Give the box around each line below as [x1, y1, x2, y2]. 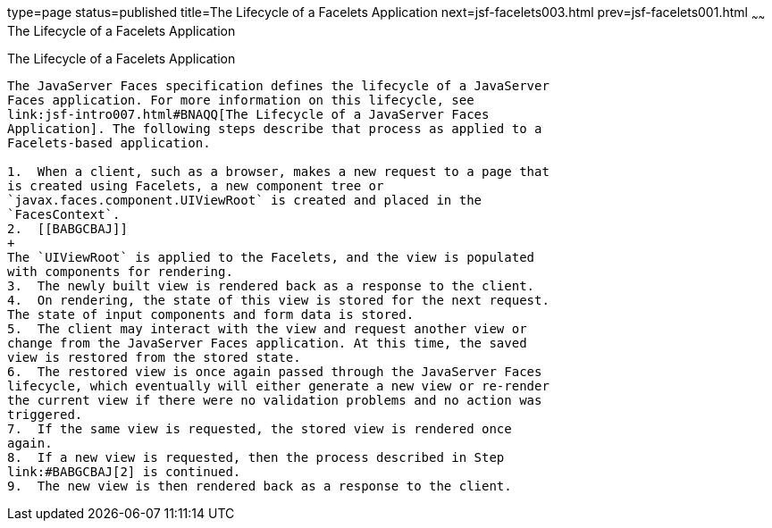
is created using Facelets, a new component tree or [7, 178, 384, 193]
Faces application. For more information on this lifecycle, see [7, 92, 474, 107]
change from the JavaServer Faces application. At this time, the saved [7, 335, 527, 350]
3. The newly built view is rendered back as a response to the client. [7, 278, 535, 293]
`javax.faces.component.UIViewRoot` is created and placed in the [7, 192, 482, 207]
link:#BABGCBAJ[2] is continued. [7, 464, 241, 479]
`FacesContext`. [7, 206, 121, 222]
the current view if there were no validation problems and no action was [7, 392, 542, 407]
